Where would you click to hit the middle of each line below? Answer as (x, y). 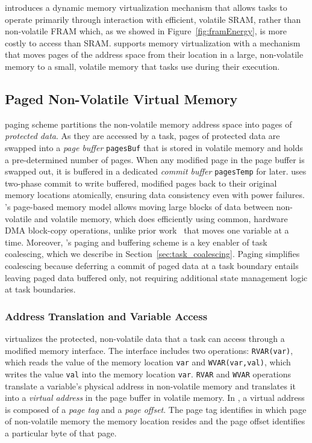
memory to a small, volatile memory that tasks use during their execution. (142, 66)
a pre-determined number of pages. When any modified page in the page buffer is (155, 159)
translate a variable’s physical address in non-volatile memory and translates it (150, 386)
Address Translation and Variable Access (106, 316)
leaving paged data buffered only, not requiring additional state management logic (156, 277)
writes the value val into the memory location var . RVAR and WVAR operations (148, 373)
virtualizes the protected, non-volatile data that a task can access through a (145, 339)
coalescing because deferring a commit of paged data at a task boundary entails (152, 266)
